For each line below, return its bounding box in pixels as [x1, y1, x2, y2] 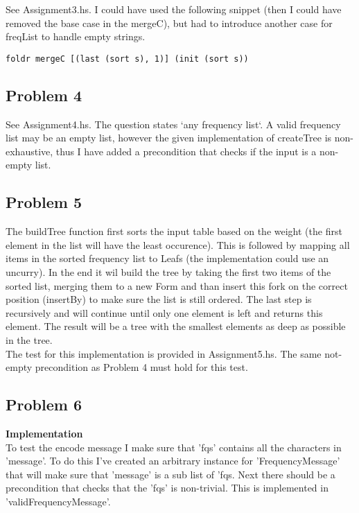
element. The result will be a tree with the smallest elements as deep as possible [6, 319, 346, 333]
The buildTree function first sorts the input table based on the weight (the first [6, 224, 342, 238]
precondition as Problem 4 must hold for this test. [35, 360, 248, 374]
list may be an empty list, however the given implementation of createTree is [6, 130, 332, 145]
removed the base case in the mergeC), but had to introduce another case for [6, 15, 333, 30]
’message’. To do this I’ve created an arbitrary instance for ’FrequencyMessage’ [6, 453, 340, 468]
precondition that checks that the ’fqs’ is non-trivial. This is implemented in [6, 480, 329, 495]
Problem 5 [6, 191, 82, 213]
